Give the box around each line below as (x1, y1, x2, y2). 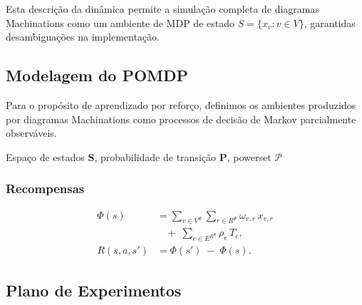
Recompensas (6, 180, 85, 197)
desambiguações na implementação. (6, 29, 160, 44)
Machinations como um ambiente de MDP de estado (6, 15, 234, 30)
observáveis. (6, 125, 57, 140)
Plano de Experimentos (6, 279, 182, 301)
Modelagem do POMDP (6, 64, 189, 86)
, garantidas (304, 15, 356, 30)
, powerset (227, 149, 271, 164)
